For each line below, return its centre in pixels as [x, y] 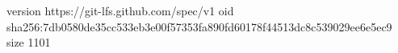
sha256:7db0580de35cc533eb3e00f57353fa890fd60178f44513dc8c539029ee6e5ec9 [199, 26]
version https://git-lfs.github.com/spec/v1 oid [120, 10]
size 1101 [29, 42]
